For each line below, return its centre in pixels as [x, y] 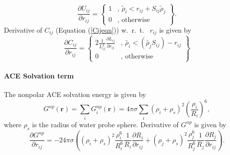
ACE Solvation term [39, 76]
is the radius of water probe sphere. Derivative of [105, 124]
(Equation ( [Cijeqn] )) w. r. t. [100, 29]
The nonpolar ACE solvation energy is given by [75, 94]
